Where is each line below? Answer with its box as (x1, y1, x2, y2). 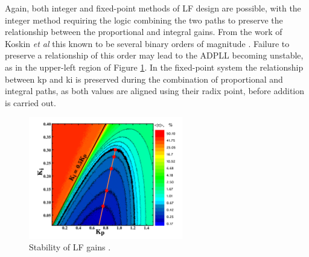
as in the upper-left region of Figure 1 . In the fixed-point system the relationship (5, 60, 304, 73)
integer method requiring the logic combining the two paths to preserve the (5, 13, 283, 26)
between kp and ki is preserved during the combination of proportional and (5, 72, 283, 85)
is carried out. (5, 96, 56, 109)
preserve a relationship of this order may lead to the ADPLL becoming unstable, (5, 49, 304, 62)
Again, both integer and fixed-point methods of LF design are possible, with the (5, 2, 301, 14)
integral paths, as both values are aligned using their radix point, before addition (5, 84, 305, 97)
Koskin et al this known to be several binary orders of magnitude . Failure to (5, 37, 290, 49)
